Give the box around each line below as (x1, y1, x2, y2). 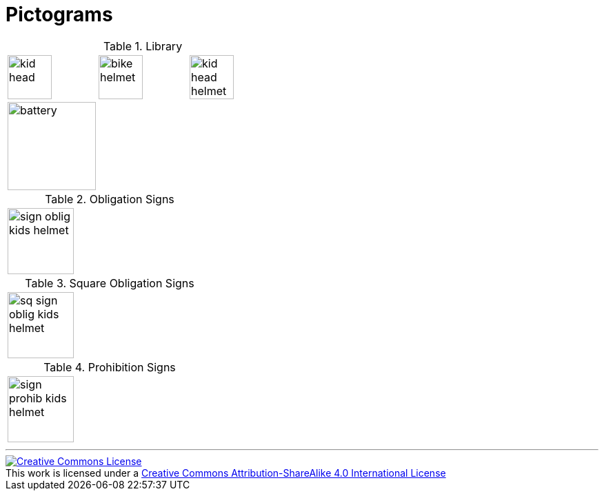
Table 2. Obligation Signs (45, 192, 174, 206)
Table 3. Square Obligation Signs (25, 276, 194, 290)
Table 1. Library (103, 39, 183, 53)
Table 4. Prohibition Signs (43, 360, 176, 374)
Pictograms (6, 3, 113, 26)
